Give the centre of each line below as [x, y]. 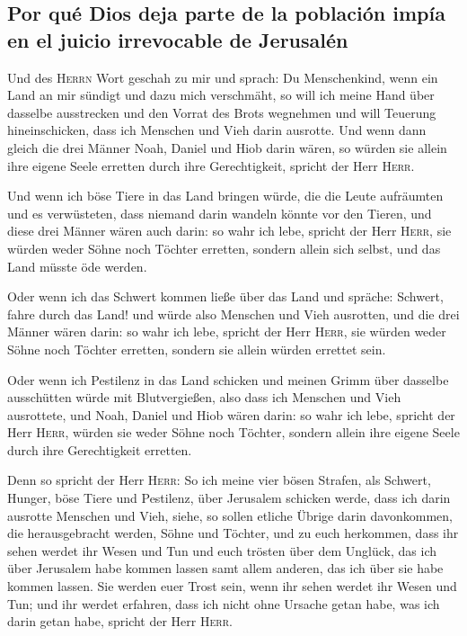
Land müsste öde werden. [77, 266]
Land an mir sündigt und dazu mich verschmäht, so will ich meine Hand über [221, 95]
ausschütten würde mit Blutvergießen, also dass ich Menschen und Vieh [204, 397]
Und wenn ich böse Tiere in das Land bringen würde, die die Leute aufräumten [225, 196]
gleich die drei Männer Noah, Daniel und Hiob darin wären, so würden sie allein [227, 147]
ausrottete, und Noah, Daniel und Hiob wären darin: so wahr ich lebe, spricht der [231, 414]
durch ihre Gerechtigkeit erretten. [100, 449]
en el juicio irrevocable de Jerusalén [178, 39]
